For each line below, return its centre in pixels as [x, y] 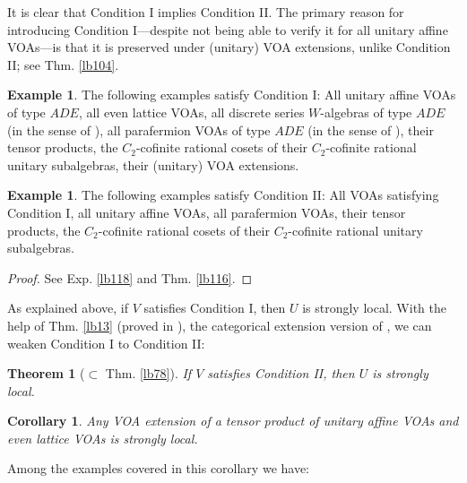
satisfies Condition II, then [281, 373]
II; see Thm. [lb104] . [63, 64]
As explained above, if [68, 308]
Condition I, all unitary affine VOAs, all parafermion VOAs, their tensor [207, 212]
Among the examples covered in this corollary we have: [159, 468]
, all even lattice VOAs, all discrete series [191, 112]
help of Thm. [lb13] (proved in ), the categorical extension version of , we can [220, 325]
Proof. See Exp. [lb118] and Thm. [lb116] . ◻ [130, 277]
